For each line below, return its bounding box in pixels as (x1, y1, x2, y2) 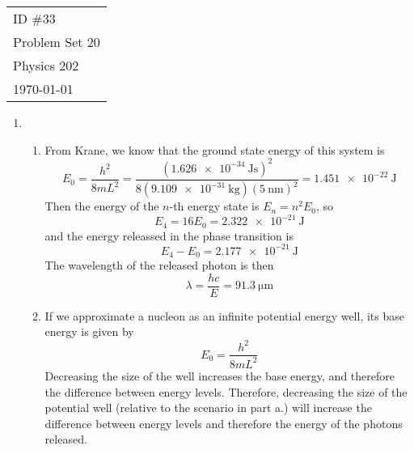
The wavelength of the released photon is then (44, 257, 274, 274)
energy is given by (44, 323, 134, 340)
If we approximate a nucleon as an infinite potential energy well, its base (44, 307, 404, 324)
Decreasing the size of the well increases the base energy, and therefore (44, 367, 395, 384)
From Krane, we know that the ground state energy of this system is (44, 141, 385, 158)
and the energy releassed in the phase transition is (44, 227, 294, 244)
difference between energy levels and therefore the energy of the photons (44, 414, 403, 431)
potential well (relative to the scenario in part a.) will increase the (44, 399, 372, 416)
